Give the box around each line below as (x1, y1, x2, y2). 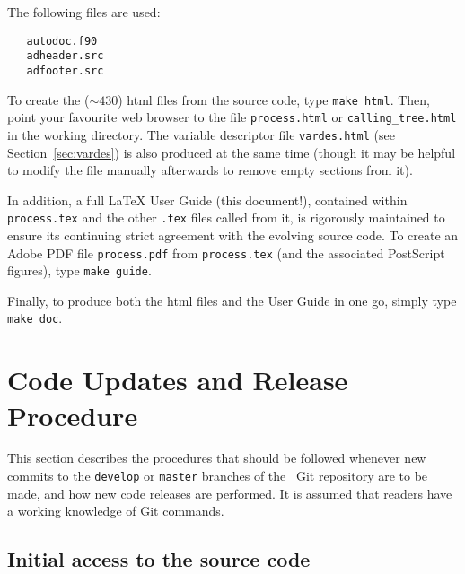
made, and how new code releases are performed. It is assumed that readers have (7, 483, 452, 502)
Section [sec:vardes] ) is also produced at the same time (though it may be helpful (7, 143, 456, 161)
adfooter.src (26, 64, 104, 77)
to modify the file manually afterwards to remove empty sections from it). (7, 161, 413, 179)
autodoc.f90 (26, 34, 98, 48)
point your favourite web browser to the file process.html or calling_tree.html (7, 108, 457, 126)
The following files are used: (7, 3, 161, 21)
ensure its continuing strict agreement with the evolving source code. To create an (7, 225, 459, 244)
